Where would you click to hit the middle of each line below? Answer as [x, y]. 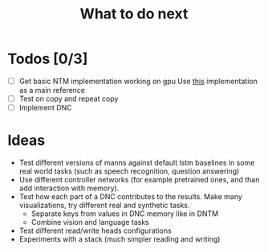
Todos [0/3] [48, 59]
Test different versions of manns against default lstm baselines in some [137, 163]
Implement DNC [46, 108]
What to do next [134, 14]
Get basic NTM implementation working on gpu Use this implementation [138, 81]
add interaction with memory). [69, 188]
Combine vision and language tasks [90, 222]
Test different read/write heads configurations [95, 231]
